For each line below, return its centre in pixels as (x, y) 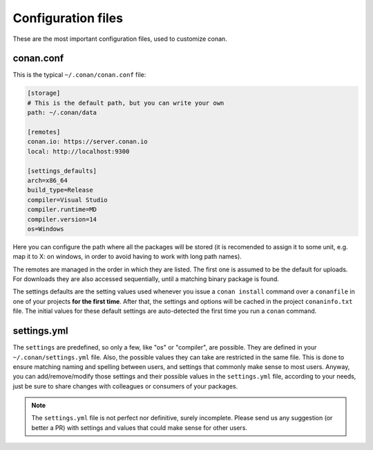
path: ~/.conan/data (62, 113)
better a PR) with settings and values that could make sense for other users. (140, 427)
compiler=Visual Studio (68, 200)
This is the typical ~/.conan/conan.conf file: (79, 75)
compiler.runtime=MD (62, 210)
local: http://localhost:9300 (78, 151)
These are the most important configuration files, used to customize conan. (120, 39)
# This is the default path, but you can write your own (126, 103)
